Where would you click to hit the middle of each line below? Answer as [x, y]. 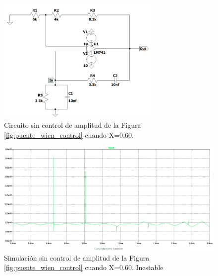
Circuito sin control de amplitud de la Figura [73, 125]
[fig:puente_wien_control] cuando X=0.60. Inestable [84, 267]
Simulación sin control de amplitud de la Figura [77, 257]
